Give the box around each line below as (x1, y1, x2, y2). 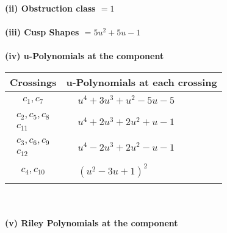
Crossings (10, 74, 57, 89)
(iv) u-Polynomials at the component (5, 49, 164, 62)
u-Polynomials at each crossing (66, 74, 217, 89)
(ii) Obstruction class (5, 2, 96, 14)
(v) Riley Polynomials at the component (5, 217, 178, 229)
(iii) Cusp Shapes (5, 26, 79, 38)
